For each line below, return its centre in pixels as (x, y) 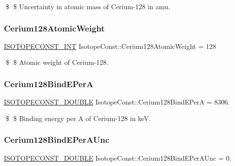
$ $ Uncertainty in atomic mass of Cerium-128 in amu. (88, 6)
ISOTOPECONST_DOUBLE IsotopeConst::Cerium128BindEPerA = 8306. (117, 102)
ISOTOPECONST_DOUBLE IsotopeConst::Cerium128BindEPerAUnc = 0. (118, 158)
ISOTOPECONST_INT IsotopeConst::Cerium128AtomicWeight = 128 (110, 46)
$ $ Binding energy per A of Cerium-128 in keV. (78, 118)
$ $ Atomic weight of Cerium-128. (57, 62)
